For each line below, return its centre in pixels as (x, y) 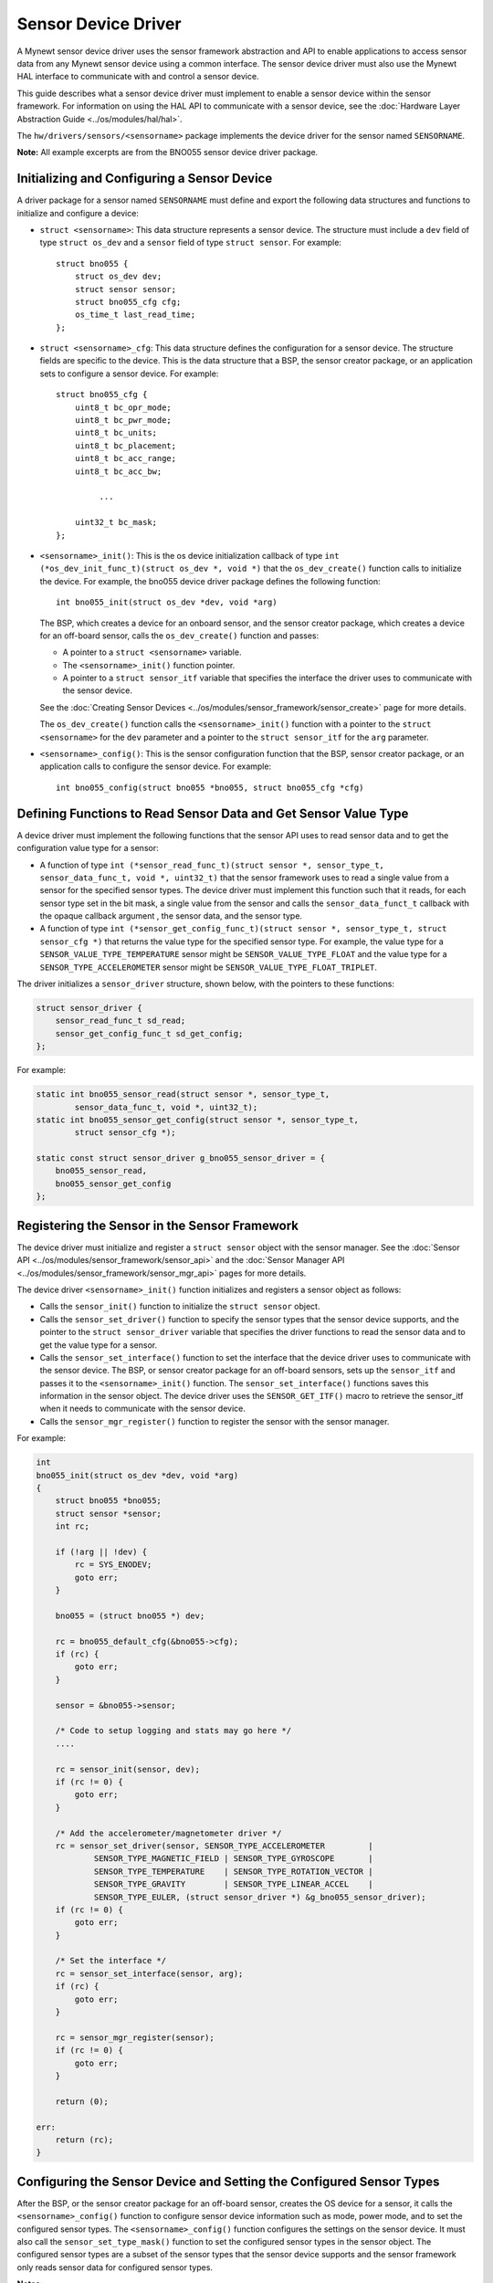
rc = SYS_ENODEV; (113, 1565)
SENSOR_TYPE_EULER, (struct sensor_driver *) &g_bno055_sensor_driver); (260, 1897)
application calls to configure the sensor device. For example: (156, 766)
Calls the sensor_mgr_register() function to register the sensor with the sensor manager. (215, 1421)
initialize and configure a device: (78, 213)
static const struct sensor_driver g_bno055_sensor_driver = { (181, 1158)
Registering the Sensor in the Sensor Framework (158, 1225)
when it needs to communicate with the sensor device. (143, 1409)
